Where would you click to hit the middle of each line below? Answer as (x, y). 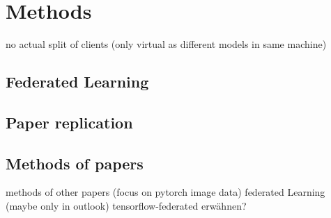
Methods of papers (75, 163)
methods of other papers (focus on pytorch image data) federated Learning (165, 192)
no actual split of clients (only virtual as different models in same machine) (166, 44)
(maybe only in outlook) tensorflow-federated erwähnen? (126, 206)
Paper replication (69, 122)
